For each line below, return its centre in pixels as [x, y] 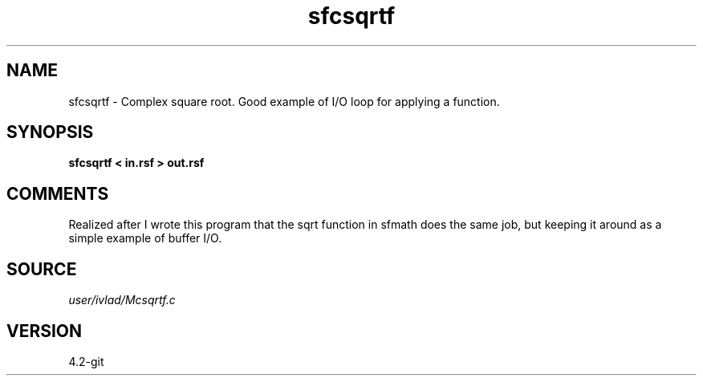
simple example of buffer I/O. [145, 238]
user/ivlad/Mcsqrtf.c [122, 300]
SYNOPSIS [50, 132]
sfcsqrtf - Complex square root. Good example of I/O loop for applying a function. [284, 101]
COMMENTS [58, 193]
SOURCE [42, 269]
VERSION [45, 331]
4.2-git [86, 361]
